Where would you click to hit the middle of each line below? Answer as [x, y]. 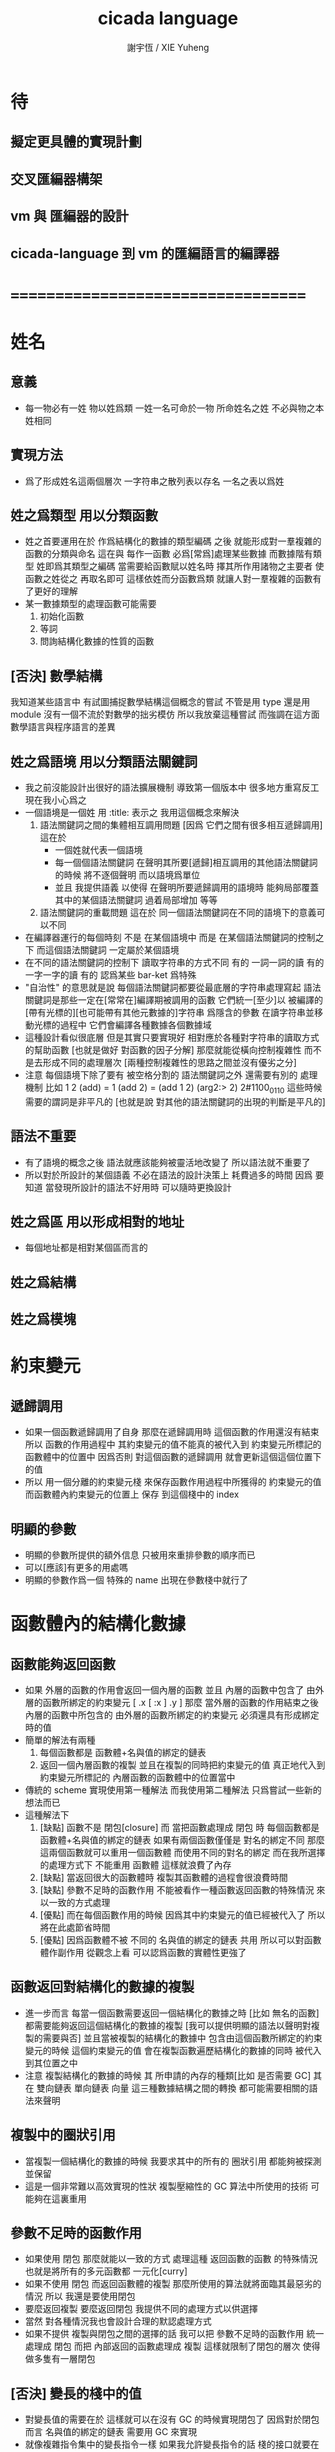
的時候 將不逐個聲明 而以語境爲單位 [127, 874]
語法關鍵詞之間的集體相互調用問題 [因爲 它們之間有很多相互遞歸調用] [181, 824]
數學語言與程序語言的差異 [63, 727]
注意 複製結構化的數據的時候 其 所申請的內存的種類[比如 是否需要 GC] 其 [173, 2075]
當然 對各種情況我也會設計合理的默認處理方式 [118, 2321]
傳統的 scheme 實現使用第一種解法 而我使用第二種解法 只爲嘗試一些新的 [173, 1789]
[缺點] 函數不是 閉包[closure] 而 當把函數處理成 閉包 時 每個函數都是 [179, 1827]
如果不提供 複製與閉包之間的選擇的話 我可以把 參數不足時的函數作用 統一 [174, 2334]
